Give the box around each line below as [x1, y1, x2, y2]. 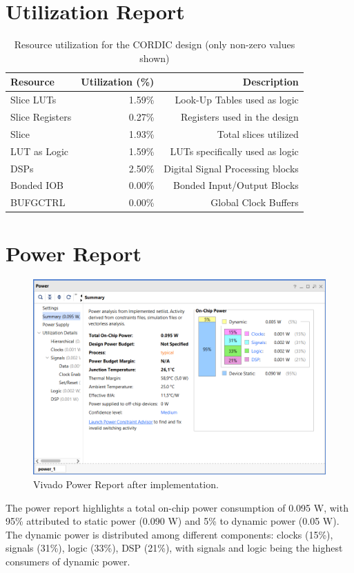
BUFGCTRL [10, 195, 66, 210]
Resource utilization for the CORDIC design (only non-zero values [14, 37, 295, 52]
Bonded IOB [10, 178, 63, 192]
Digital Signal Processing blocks [164, 161, 299, 175]
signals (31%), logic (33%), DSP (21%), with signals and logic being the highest [6, 541, 343, 555]
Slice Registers [10, 110, 72, 123]
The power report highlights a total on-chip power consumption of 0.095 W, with [6, 500, 348, 514]
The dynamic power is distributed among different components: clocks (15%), [6, 527, 333, 541]
